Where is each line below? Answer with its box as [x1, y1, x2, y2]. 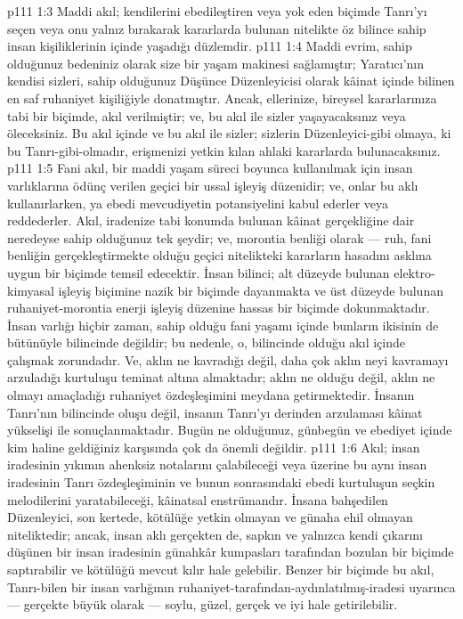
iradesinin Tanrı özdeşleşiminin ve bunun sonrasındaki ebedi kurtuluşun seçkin [7, 473, 435, 492]
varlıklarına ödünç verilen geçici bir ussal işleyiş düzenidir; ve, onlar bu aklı [7, 175, 418, 194]
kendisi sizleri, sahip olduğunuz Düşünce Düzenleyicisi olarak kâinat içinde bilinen [7, 71, 455, 90]
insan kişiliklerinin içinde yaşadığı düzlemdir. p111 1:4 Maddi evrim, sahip [7, 37, 412, 55]
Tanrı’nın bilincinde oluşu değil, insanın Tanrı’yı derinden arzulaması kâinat [7, 403, 423, 421]
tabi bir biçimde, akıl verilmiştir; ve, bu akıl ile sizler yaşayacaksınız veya [7, 106, 406, 125]
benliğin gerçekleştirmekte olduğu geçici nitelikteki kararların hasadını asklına [7, 246, 432, 265]
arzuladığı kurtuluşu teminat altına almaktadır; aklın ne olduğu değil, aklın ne [7, 368, 435, 387]
